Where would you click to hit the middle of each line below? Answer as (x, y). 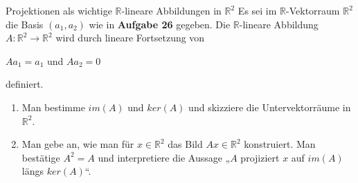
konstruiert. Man (280, 144)
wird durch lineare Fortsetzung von (130, 38)
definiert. (25, 84)
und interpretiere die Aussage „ (164, 157)
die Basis (25, 24)
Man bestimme (53, 107)
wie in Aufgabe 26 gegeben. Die (160, 24)
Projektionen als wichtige (59, 10)
